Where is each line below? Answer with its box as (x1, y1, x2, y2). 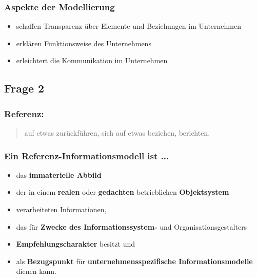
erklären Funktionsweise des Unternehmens (16, 38, 151, 48)
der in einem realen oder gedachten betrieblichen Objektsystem (16, 187, 229, 197)
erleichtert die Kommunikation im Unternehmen (16, 55, 168, 66)
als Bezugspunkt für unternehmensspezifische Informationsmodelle (16, 255, 253, 266)
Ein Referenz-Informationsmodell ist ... (4, 149, 169, 162)
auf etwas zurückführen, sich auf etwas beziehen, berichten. (24, 127, 210, 138)
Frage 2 (4, 80, 45, 96)
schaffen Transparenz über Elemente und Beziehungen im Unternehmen (16, 21, 241, 31)
